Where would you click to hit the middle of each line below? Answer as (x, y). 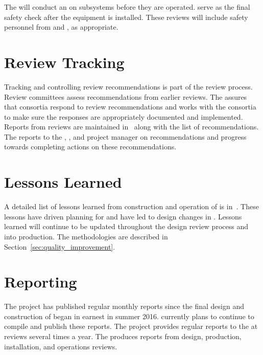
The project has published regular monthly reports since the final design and (124, 306)
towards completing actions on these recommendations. (90, 147)
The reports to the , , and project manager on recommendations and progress (125, 136)
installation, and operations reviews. (61, 346)
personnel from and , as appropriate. (61, 27)
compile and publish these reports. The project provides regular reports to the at (131, 326)
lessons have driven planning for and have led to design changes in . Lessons (123, 216)
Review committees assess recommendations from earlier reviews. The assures (126, 96)
